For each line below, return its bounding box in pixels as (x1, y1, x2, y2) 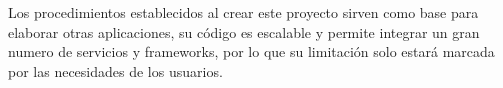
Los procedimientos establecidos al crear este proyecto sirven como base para (8, 2, 479, 22)
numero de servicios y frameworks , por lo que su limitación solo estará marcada (8, 41, 495, 62)
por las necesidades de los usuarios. (8, 60, 223, 81)
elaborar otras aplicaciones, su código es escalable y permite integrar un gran (8, 21, 480, 42)
